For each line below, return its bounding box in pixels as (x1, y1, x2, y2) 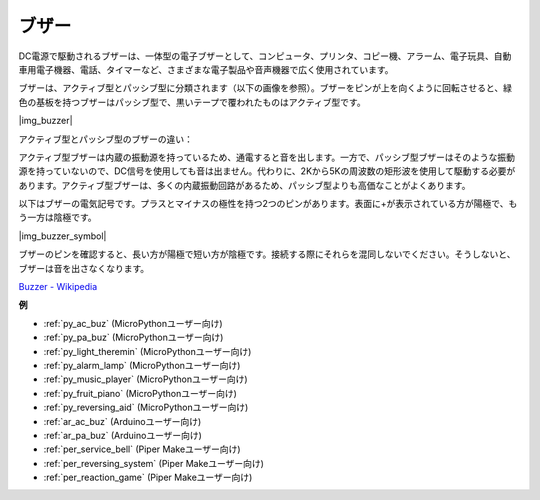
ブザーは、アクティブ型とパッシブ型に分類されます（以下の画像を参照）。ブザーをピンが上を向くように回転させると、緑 (18, 82, 512, 94)
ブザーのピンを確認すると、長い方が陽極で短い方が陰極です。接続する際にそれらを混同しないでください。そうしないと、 (18, 248, 516, 260)
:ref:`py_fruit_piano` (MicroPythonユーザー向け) (43, 387, 237, 399)
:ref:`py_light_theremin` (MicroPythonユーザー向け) (43, 345, 252, 357)
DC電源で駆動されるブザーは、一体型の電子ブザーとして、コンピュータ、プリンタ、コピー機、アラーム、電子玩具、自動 (18, 50, 512, 62)
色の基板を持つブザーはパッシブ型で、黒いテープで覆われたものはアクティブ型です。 (18, 96, 366, 108)
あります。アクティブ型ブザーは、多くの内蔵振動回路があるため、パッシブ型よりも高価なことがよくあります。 (18, 179, 471, 191)
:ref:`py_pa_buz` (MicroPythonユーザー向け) (43, 331, 224, 344)
